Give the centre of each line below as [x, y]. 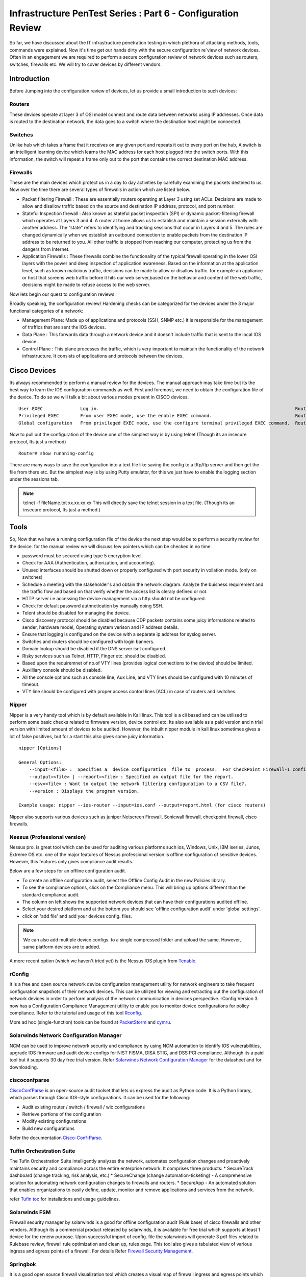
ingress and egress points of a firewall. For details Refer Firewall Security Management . [101, 1251]
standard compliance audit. [51, 894]
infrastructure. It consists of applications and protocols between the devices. [103, 356]
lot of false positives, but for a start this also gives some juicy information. [87, 736]
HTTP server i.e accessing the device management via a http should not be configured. [114, 599]
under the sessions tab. [34, 479]
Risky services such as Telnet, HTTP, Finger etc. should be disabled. [94, 656]
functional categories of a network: [46, 311]
